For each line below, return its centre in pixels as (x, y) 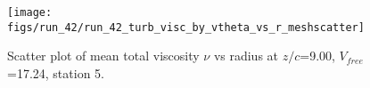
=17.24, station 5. (56, 72)
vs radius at (246, 56)
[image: (30, 12)
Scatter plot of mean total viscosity (103, 56)
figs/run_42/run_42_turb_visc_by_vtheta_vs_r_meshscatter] (186, 27)
